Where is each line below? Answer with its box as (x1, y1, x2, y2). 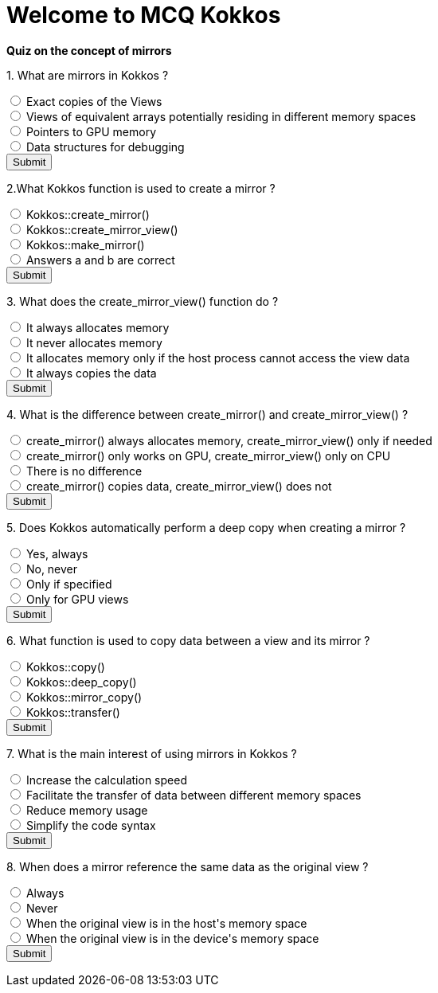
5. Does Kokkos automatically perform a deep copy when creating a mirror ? (6, 520, 406, 534)
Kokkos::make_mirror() (25, 237, 145, 252)
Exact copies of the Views (25, 94, 162, 108)
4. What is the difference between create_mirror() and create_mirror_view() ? (6, 407, 409, 421)
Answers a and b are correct (25, 252, 175, 267)
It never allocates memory (25, 335, 162, 350)
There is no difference (25, 463, 143, 478)
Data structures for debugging (25, 139, 185, 154)
